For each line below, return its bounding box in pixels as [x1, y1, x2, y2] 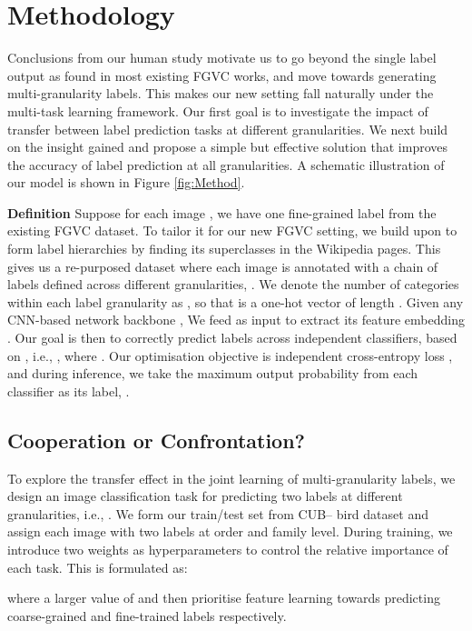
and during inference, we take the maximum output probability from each [7, 364, 418, 383]
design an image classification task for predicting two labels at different [7, 486, 403, 506]
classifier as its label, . [7, 381, 130, 400]
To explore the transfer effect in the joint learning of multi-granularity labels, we [7, 468, 456, 487]
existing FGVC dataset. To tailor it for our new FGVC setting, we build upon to [7, 221, 457, 240]
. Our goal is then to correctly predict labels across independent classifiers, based [7, 328, 457, 347]
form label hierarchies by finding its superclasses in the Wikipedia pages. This [7, 239, 441, 258]
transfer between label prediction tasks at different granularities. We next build [7, 119, 448, 138]
